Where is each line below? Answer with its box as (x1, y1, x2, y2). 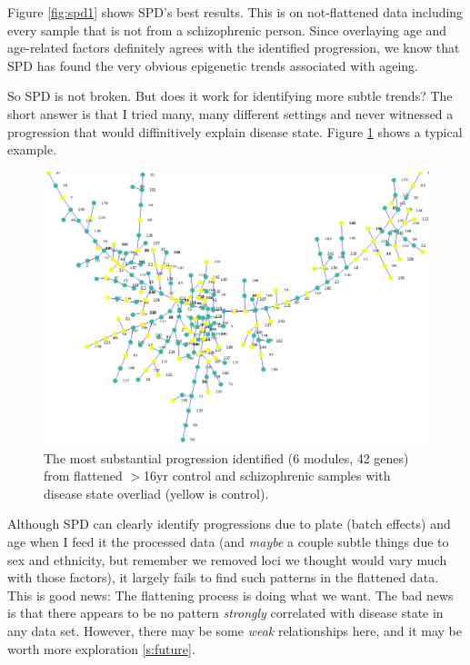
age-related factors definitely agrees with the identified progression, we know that (7, 38, 460, 57)
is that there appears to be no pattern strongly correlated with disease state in (7, 603, 444, 622)
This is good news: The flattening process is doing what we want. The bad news (7, 585, 454, 604)
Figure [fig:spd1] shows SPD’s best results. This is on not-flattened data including (7, 3, 464, 21)
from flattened (44, 466, 123, 485)
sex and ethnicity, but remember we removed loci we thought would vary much (7, 550, 447, 569)
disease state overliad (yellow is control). (44, 483, 269, 502)
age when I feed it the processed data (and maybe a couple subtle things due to (7, 532, 449, 551)
